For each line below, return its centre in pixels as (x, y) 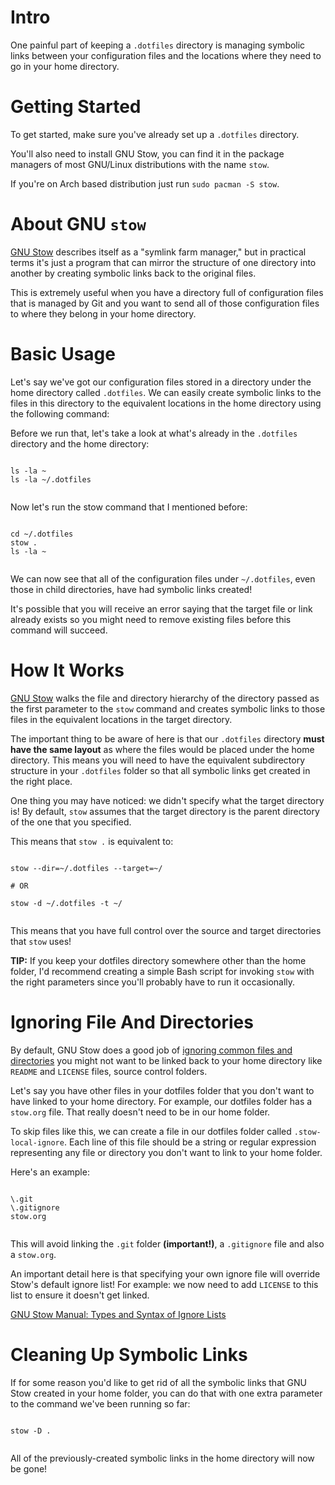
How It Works (67, 670)
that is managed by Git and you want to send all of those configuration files (165, 303)
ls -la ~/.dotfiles (51, 479)
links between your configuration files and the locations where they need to (166, 55)
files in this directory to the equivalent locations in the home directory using (166, 403)
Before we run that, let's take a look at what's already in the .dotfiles (154, 433)
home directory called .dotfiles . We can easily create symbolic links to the (166, 392)
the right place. (41, 781)
